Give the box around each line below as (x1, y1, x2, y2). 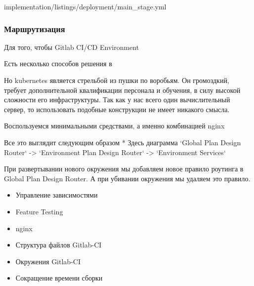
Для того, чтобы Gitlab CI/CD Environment (4, 41, 139, 52)
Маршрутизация (4, 22, 65, 35)
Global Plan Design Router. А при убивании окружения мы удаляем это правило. (4, 173, 251, 183)
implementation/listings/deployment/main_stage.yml (4, 1, 167, 11)
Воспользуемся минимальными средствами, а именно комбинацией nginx (4, 121, 225, 131)
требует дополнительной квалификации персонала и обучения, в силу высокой (4, 84, 241, 95)
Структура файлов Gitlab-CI (15, 240, 102, 250)
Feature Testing (15, 206, 63, 216)
